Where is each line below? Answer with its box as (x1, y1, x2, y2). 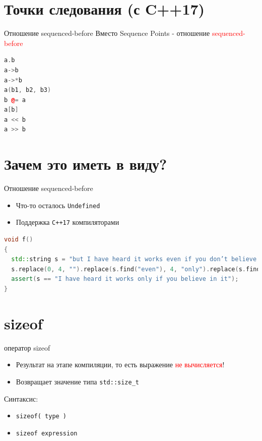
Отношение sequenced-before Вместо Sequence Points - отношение (4, 28, 210, 38)
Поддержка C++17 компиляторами (16, 217, 119, 227)
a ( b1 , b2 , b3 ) (4, 86, 51, 94)
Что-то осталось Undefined (16, 200, 100, 210)
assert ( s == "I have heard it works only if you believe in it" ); (11, 275, 239, 283)
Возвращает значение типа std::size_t (16, 376, 139, 386)
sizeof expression (16, 429, 78, 437)
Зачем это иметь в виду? (4, 154, 167, 174)
